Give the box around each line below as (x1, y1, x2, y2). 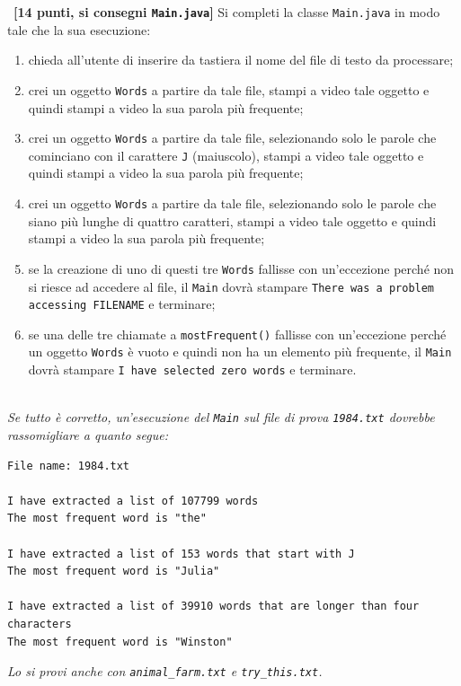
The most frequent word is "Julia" (7, 565, 220, 578)
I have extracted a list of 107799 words (7, 494, 259, 507)
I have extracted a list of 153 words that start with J (7, 547, 355, 560)
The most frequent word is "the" (7, 512, 207, 525)
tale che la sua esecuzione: (7, 20, 151, 39)
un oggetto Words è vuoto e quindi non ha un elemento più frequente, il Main (28, 342, 452, 361)
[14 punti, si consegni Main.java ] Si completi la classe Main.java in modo (13, 3, 440, 21)
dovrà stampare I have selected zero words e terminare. (28, 360, 357, 379)
